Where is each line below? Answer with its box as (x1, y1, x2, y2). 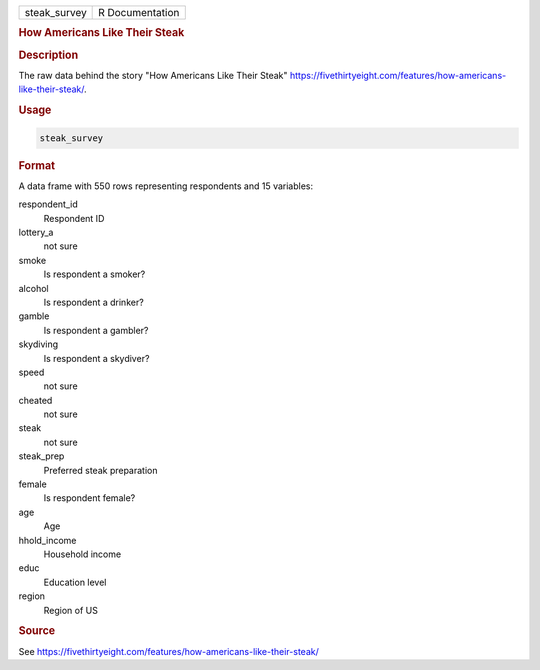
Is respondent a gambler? (43, 324, 149, 336)
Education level (43, 576, 107, 588)
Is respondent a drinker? (43, 296, 144, 308)
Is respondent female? (43, 492, 136, 504)
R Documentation (98, 6, 180, 19)
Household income (43, 548, 122, 560)
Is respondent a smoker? (43, 268, 146, 280)
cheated (18, 394, 53, 406)
